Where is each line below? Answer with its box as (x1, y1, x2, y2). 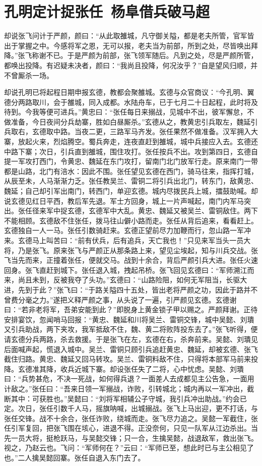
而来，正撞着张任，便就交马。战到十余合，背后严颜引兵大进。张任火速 (25, 255, 258, 265)
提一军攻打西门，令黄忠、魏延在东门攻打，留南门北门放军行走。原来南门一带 (4, 156, 258, 166)
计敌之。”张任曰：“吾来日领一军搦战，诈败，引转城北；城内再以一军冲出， (4, 383, 247, 393)
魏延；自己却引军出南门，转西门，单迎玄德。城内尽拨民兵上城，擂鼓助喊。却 (4, 186, 258, 196)
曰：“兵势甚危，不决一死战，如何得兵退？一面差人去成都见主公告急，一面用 (4, 373, 254, 384)
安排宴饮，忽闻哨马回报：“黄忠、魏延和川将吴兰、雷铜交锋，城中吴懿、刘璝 (4, 314, 254, 324)
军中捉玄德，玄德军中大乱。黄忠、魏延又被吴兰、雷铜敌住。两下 (46, 205, 258, 216)
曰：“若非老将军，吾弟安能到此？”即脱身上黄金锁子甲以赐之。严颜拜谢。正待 (4, 304, 258, 315)
